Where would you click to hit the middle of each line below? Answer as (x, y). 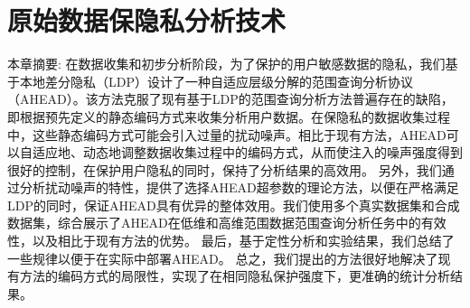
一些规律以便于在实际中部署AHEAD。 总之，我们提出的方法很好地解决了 (223, 258)
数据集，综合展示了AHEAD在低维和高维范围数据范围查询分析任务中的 (214, 223)
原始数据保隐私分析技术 (147, 20)
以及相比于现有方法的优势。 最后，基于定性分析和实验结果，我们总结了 (243, 241)
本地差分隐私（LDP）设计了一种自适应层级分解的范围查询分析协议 (216, 81)
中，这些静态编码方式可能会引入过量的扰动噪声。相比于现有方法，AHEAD (227, 134)
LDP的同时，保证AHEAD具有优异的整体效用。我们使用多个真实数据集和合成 (234, 205)
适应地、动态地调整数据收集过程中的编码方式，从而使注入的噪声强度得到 (247, 152)
